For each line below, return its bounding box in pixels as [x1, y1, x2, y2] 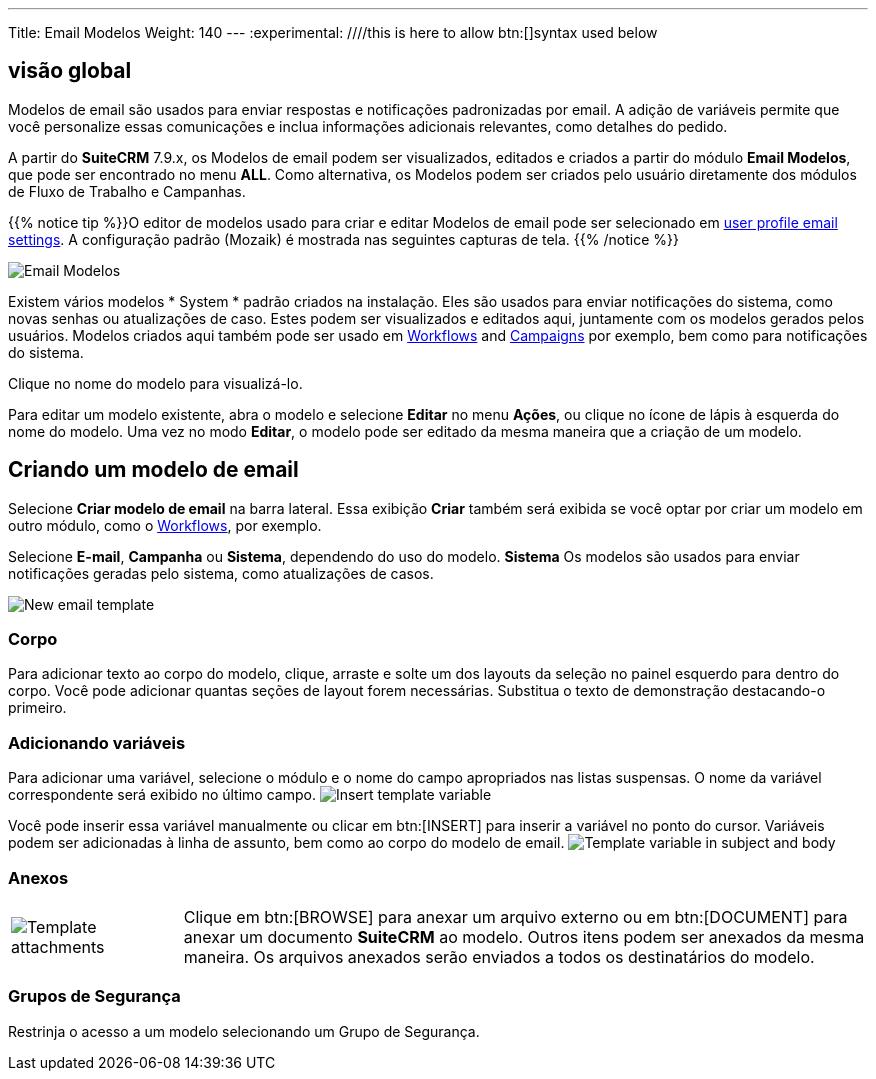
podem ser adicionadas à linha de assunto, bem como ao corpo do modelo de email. [8, 834, 565, 852]
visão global [8, 58, 132, 84]
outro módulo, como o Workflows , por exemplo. [8, 516, 322, 534]
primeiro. [8, 699, 67, 717]
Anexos [8, 867, 69, 888]
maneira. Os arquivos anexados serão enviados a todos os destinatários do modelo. [183, 946, 815, 967]
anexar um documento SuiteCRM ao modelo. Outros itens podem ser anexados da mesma [183, 926, 865, 947]
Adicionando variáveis [8, 732, 186, 753]
